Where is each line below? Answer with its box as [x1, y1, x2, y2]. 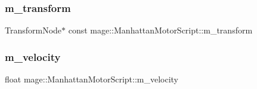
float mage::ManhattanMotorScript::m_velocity [5, 73, 179, 85]
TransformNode [5, 24, 62, 36]
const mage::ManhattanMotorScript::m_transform [68, 24, 253, 36]
